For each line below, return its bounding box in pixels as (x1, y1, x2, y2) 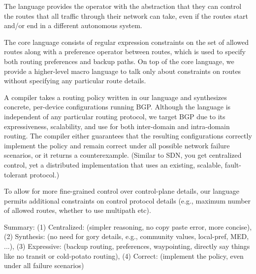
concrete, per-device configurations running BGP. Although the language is (4, 102, 231, 112)
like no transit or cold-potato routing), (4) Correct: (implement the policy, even (4, 250, 244, 261)
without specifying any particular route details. (4, 75, 146, 86)
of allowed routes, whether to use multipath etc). (4, 205, 151, 215)
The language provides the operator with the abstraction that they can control (4, 1, 242, 11)
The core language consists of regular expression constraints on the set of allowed (4, 36, 249, 47)
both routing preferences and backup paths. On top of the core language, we (4, 56, 234, 66)
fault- (224, 159, 241, 170)
